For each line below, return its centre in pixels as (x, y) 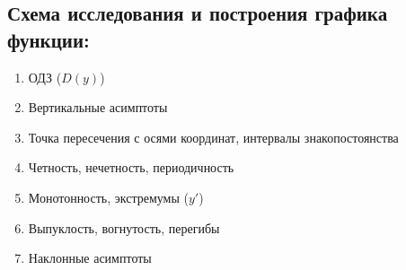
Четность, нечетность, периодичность (131, 167)
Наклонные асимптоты (90, 258)
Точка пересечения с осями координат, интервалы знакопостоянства (213, 137)
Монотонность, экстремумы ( (108, 197)
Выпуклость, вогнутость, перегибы (124, 227)
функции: (49, 39)
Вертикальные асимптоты (98, 107)
